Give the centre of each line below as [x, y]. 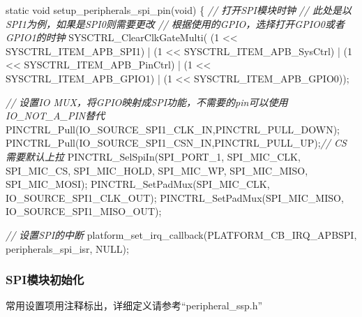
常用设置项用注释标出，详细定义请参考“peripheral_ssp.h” [134, 305]
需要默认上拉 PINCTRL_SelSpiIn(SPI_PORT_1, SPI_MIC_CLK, [153, 156]
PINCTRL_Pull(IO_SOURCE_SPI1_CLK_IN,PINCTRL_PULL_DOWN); [173, 129]
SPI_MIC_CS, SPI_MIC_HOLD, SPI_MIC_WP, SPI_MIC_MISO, [157, 170]
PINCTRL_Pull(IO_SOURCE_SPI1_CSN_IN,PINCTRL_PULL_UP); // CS [176, 143]
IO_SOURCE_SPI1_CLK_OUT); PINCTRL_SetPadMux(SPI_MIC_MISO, [175, 197]
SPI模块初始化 [45, 280]
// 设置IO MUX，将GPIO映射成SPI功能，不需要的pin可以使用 [147, 102]
